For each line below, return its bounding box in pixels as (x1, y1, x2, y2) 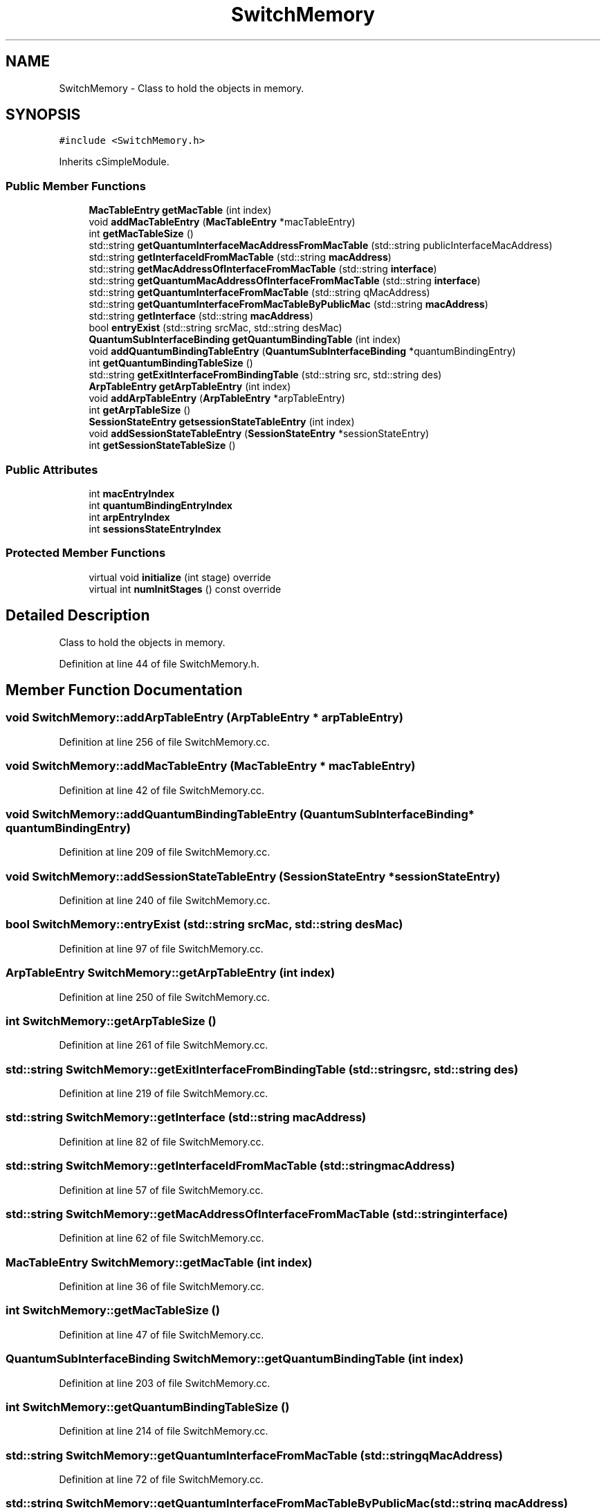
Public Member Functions (6, 178, 146, 193)
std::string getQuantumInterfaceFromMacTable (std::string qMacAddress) (89, 286, 430, 299)
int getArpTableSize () (89, 404, 191, 416)
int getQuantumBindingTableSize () (89, 357, 253, 369)
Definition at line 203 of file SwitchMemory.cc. (59, 1377, 270, 1389)
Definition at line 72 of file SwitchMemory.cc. (59, 1473, 264, 1485)
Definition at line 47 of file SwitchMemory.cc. (59, 1328, 264, 1341)
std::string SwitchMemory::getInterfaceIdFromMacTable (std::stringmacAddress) (6, 1159, 455, 1173)
